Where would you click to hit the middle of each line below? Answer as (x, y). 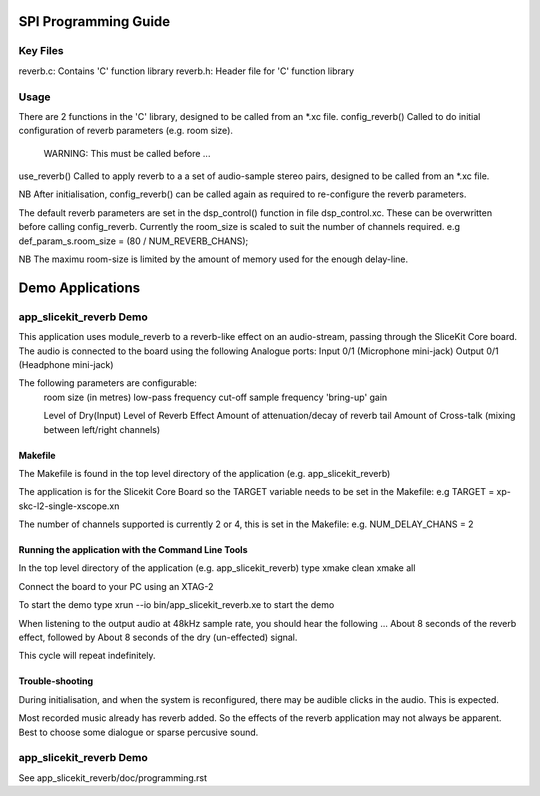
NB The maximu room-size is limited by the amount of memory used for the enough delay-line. (213, 259)
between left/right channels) (102, 429)
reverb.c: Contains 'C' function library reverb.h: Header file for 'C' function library (186, 71)
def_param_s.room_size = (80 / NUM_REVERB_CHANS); (133, 241)
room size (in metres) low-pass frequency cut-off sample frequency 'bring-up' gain (215, 397)
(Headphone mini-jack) (66, 364)
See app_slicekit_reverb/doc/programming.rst (113, 777)
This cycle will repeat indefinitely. (87, 656)
